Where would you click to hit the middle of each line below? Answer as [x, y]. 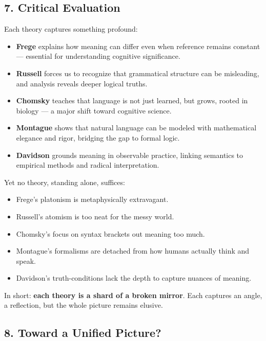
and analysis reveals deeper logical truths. [82, 83]
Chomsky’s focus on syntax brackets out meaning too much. [110, 233]
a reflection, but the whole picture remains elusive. [84, 305]
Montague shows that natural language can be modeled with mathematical [136, 128]
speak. [26, 260]
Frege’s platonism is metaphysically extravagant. [92, 199]
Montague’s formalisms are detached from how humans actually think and [133, 251]
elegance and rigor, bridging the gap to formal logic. [98, 137]
